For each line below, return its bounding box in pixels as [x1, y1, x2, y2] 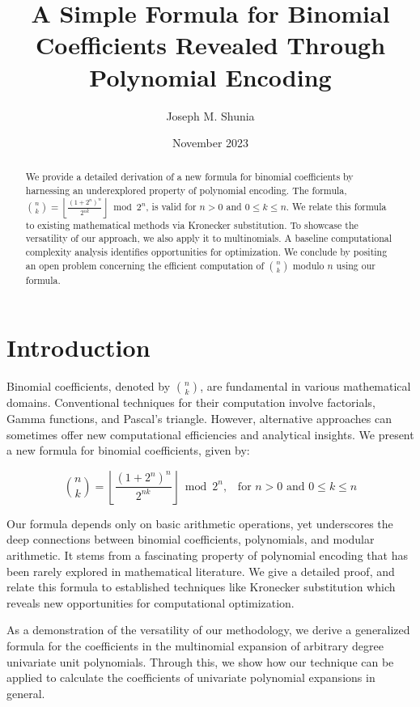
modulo [292, 258, 325, 272]
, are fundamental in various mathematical [200, 378, 411, 395]
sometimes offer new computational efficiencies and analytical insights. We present [6, 425, 414, 442]
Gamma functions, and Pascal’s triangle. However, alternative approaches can [6, 409, 392, 426]
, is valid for [146, 199, 197, 213]
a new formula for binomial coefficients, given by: [6, 442, 250, 459]
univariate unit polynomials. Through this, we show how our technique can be [6, 653, 394, 670]
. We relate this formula [286, 199, 387, 213]
